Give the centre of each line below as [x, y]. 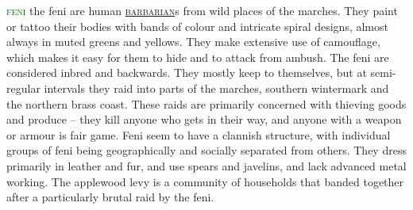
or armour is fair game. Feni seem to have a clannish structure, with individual [199, 134]
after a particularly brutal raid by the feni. [110, 197]
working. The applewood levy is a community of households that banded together [205, 181]
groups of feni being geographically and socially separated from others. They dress [206, 150]
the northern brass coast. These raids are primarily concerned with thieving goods [206, 103]
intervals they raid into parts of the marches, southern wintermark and [216, 88]
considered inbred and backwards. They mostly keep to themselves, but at [187, 73]
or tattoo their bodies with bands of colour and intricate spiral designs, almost [197, 26]
